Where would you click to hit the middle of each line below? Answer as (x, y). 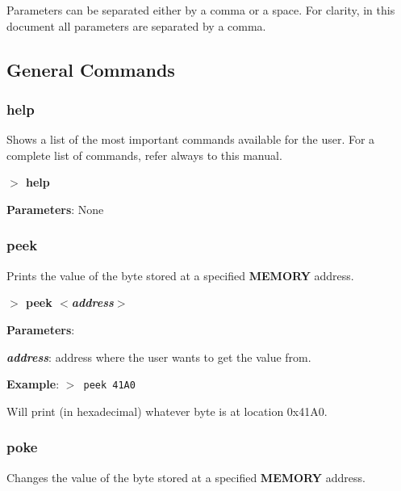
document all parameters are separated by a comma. (136, 25)
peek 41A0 (109, 386)
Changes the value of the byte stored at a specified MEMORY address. (186, 477)
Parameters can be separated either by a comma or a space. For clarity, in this (201, 10)
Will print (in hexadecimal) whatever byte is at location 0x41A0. (167, 411)
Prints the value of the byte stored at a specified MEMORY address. (180, 275)
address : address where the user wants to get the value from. (159, 357)
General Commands (91, 69)
